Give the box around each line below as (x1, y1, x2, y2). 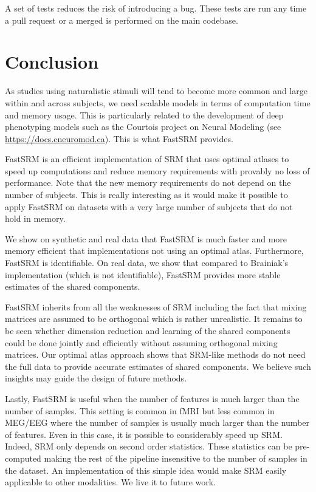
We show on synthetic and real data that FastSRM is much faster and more (5, 232, 287, 245)
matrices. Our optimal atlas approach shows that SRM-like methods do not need (5, 348, 306, 361)
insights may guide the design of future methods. (5, 372, 187, 384)
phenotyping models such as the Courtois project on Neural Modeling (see (5, 120, 281, 133)
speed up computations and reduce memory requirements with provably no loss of (5, 164, 310, 177)
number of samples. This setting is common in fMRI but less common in (5, 404, 275, 417)
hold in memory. (5, 212, 66, 225)
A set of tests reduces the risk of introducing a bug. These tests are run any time (5, 2, 307, 14)
